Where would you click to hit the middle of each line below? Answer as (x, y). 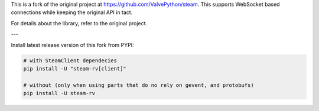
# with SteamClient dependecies (70, 60)
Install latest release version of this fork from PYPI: (72, 45)
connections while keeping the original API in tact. (72, 12)
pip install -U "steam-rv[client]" (75, 68)
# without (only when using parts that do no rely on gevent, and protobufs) (139, 85)
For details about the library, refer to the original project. (79, 23)
